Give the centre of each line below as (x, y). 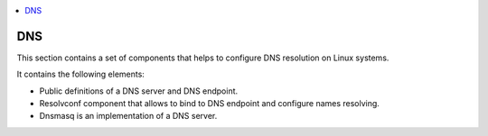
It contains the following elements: (80, 74)
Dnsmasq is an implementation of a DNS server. (128, 116)
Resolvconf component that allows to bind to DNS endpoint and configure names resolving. (209, 104)
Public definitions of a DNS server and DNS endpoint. (139, 91)
